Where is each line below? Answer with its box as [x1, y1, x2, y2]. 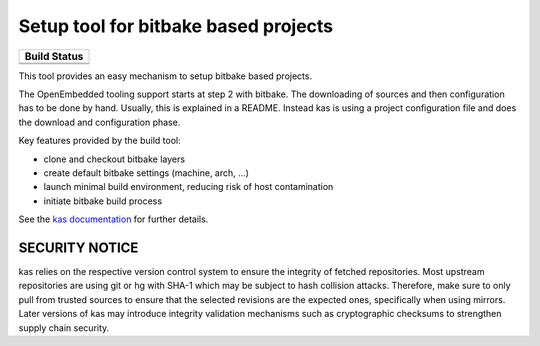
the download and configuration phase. [18, 116, 181, 128]
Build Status [24, 49, 84, 63]
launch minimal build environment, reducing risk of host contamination [43, 181, 334, 193]
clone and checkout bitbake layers [43, 153, 185, 165]
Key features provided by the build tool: [18, 135, 181, 147]
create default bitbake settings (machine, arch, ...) [43, 166, 250, 179]
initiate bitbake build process [43, 195, 163, 207]
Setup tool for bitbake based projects [18, 15, 334, 37]
